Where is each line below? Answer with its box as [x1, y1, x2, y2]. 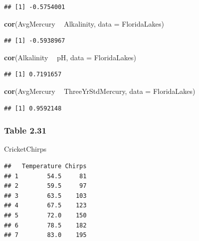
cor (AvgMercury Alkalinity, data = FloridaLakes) [4, 18, 164, 29]
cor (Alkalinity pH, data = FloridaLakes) [4, 52, 136, 62]
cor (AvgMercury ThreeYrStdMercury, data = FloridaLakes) [4, 85, 195, 96]
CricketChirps [4, 144, 47, 154]
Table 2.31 [4, 124, 47, 137]
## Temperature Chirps [4, 162, 87, 170]
